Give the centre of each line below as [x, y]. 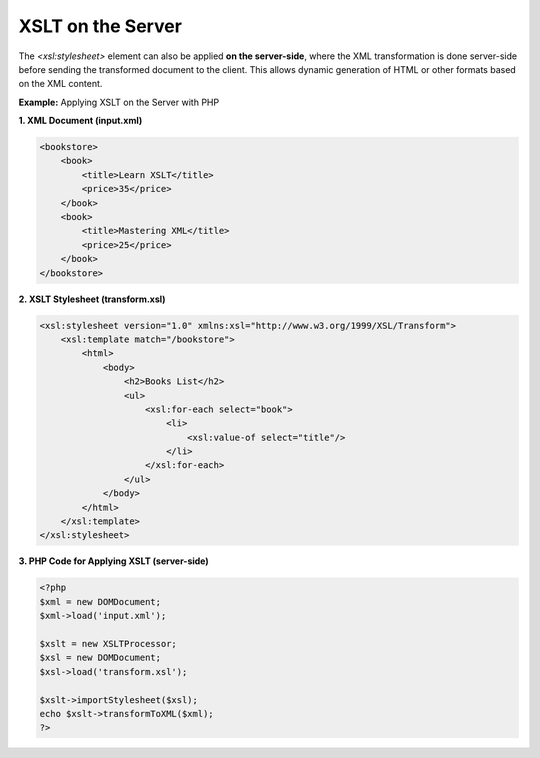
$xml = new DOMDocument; [100, 601]
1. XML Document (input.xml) [80, 121]
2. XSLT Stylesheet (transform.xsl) [92, 299]
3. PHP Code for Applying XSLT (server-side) [113, 561]
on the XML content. [60, 84]
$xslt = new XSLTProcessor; [108, 643]
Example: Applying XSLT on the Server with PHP [119, 102]
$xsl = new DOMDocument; [100, 658]
